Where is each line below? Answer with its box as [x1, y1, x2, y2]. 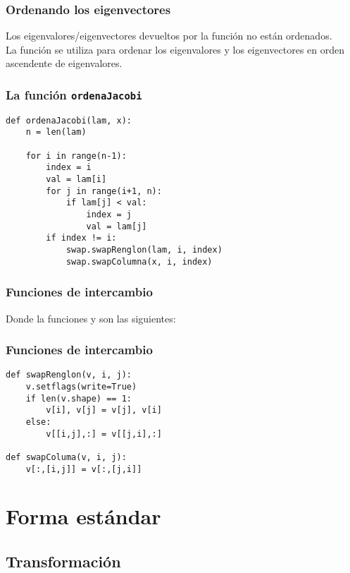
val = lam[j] [86, 221, 147, 231]
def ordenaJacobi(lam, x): [6, 115, 132, 126]
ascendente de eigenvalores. [6, 56, 123, 71]
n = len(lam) [25, 127, 87, 138]
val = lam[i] [46, 174, 107, 185]
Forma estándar [6, 502, 161, 531]
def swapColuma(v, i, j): [6, 452, 127, 462]
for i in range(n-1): [25, 150, 127, 161]
